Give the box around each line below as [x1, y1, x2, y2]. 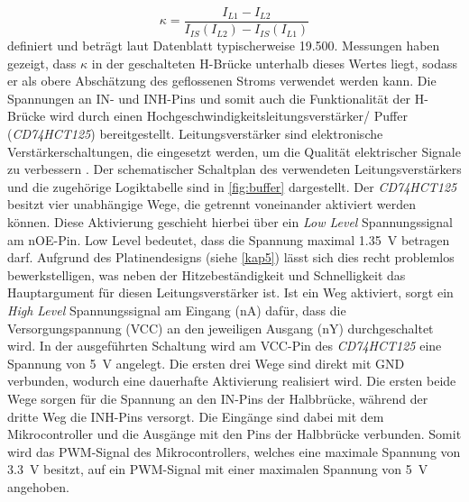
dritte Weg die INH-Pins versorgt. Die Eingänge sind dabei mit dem [7, 406, 384, 425]
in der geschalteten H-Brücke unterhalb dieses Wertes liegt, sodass [91, 53, 458, 72]
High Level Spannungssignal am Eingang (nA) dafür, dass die [7, 300, 346, 319]
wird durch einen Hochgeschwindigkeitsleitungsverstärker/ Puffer [49, 106, 408, 125]
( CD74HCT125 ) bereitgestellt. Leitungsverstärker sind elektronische [7, 124, 383, 143]
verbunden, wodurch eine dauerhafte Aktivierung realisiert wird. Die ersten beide [7, 371, 456, 390]
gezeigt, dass [7, 53, 77, 72]
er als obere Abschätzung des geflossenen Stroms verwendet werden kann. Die [7, 71, 437, 90]
